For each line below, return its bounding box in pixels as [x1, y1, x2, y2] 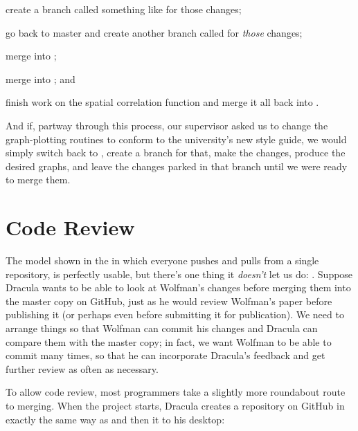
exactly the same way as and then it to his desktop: [6, 412, 225, 426]
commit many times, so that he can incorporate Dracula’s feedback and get [6, 348, 325, 363]
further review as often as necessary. [6, 361, 159, 376]
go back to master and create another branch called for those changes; [6, 25, 303, 39]
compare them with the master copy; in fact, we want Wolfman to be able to [6, 334, 332, 349]
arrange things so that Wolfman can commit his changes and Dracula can [6, 321, 318, 336]
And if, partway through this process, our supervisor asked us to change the [6, 118, 328, 132]
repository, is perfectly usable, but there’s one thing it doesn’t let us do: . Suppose [6, 266, 353, 281]
